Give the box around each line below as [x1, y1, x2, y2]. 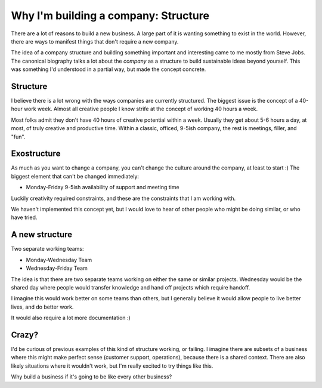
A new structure [11, 230, 73, 240]
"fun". [11, 133, 26, 140]
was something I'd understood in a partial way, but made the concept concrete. [11, 66, 206, 73]
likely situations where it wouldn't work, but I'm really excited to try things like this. [11, 362, 213, 369]
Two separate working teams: [11, 245, 84, 252]
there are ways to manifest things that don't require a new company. [11, 38, 179, 45]
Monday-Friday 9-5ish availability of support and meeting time [26, 184, 179, 191]
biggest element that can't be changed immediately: [11, 173, 140, 180]
